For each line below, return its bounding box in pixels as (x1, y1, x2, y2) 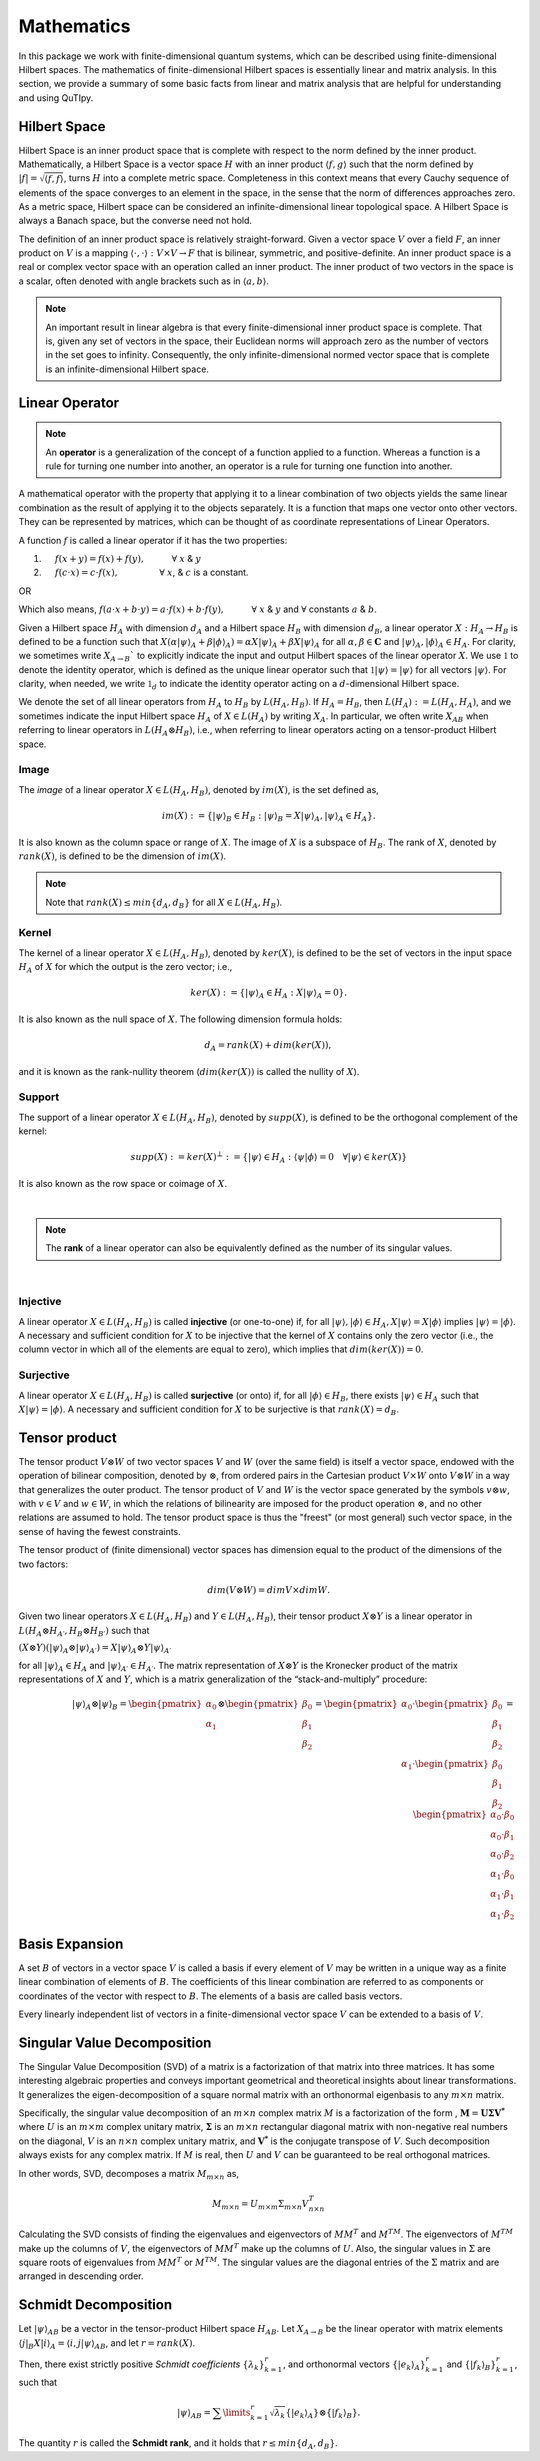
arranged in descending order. (18, 2270, 144, 2282)
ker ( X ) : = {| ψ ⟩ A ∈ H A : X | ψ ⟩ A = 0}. (190, 987, 348, 1001)
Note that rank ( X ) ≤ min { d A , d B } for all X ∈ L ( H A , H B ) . (45, 896, 283, 910)
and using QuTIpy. (18, 91, 94, 104)
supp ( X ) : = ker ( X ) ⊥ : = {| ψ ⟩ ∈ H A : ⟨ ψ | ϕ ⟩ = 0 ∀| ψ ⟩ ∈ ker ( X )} (130, 1150, 408, 1165)
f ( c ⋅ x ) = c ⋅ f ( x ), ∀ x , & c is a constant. (54, 566, 249, 579)
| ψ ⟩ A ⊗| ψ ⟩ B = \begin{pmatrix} (71, 1698, 203, 1712)
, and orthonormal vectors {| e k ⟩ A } (283, 2358, 426, 2372)
